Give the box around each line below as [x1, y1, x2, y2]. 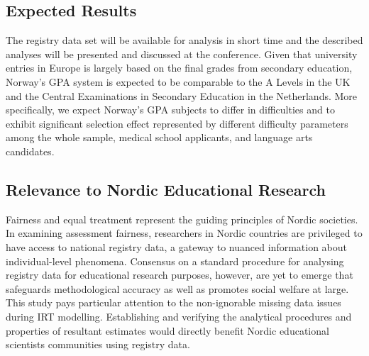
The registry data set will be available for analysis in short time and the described [6, 33, 363, 48]
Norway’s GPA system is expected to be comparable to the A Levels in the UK [6, 74, 351, 89]
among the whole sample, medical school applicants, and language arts [6, 130, 313, 145]
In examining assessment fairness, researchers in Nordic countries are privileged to [6, 226, 363, 240]
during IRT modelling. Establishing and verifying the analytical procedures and [6, 308, 352, 323]
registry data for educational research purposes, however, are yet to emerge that [6, 267, 353, 282]
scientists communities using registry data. [6, 337, 190, 352]
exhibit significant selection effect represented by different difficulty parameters [6, 116, 348, 130]
